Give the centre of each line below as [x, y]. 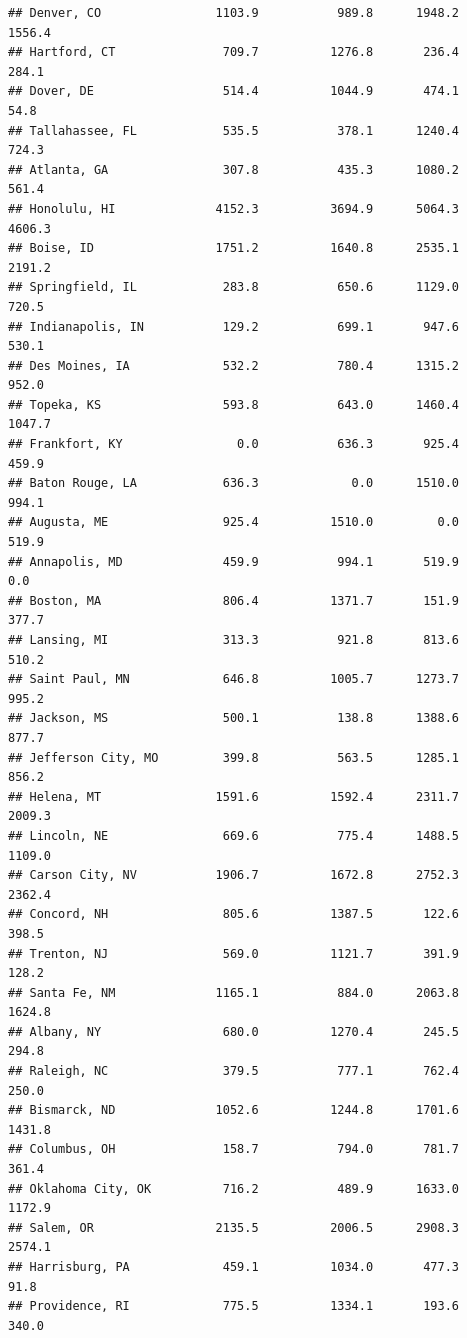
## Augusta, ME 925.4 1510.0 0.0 [234, 522]
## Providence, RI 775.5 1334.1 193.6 [234, 1306]
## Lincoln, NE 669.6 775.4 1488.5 [234, 835]
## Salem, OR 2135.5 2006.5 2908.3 [234, 1227]
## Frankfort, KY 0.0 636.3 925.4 [234, 444]
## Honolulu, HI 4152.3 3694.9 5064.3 [234, 208]
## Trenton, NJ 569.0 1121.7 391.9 [234, 953]
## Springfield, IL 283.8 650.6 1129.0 [234, 287]
